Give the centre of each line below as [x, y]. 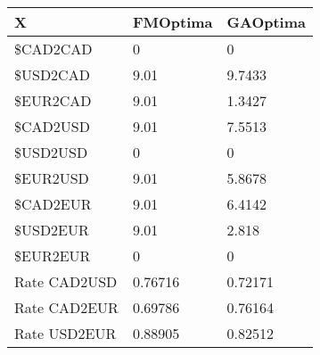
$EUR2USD [52, 178]
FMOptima [172, 22]
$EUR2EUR [53, 256]
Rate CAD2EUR [66, 307]
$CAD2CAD [53, 49]
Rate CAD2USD [66, 281]
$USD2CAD [52, 74]
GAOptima [266, 22]
